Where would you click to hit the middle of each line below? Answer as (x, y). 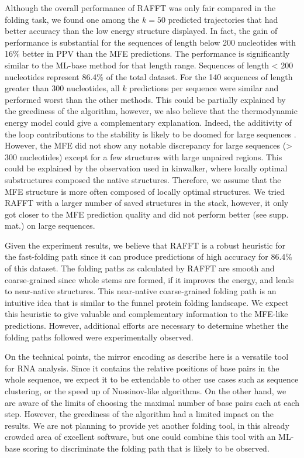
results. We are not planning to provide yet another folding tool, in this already (147, 425)
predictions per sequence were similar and (204, 88)
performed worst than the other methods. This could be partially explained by (145, 99)
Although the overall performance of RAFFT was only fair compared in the (140, 8)
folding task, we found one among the (72, 19)
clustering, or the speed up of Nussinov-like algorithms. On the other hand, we (146, 391)
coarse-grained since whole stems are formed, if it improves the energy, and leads (149, 279)
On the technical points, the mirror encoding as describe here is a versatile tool (147, 357)
